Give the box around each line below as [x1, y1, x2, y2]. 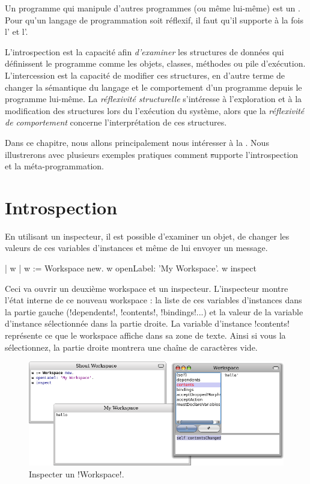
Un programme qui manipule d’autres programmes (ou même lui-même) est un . [5, 2, 300, 14]
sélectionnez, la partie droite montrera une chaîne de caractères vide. [5, 340, 258, 353]
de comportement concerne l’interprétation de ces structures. [5, 116, 227, 129]
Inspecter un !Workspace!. [29, 467, 124, 480]
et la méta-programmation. [5, 160, 104, 172]
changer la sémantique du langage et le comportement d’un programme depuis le [5, 80, 302, 93]
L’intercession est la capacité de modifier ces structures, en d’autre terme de [5, 68, 285, 81]
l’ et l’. [5, 25, 28, 38]
